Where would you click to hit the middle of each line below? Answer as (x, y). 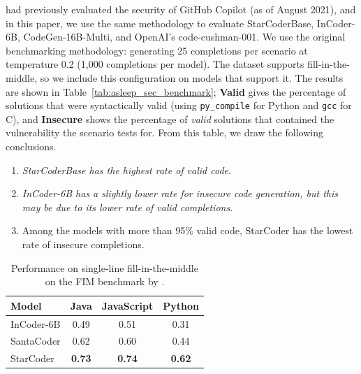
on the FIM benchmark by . (105, 281)
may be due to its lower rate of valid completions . (127, 207)
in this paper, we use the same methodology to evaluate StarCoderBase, (160, 23)
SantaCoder (36, 341)
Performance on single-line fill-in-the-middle (105, 267)
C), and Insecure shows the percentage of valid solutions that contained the (170, 118)
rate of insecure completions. (83, 244)
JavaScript (127, 305)
